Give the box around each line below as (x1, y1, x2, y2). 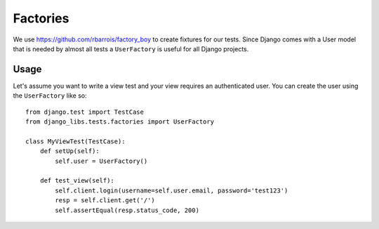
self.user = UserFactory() (55, 157, 148, 165)
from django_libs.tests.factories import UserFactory (25, 118, 214, 126)
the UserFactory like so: (13, 91, 87, 100)
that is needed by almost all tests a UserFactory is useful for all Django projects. (13, 44, 249, 53)
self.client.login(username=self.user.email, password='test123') (55, 186, 288, 195)
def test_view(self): (39, 176, 115, 185)
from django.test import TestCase (25, 107, 144, 116)
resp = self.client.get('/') (55, 197, 156, 204)
